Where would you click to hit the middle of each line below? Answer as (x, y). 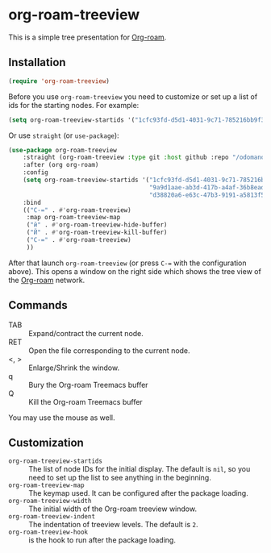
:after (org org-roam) (61, 165)
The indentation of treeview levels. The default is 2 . (114, 525)
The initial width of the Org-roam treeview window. (113, 509)
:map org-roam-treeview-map (73, 218)
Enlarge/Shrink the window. (74, 368)
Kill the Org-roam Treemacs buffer (85, 401)
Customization (46, 442)
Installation (37, 62)
